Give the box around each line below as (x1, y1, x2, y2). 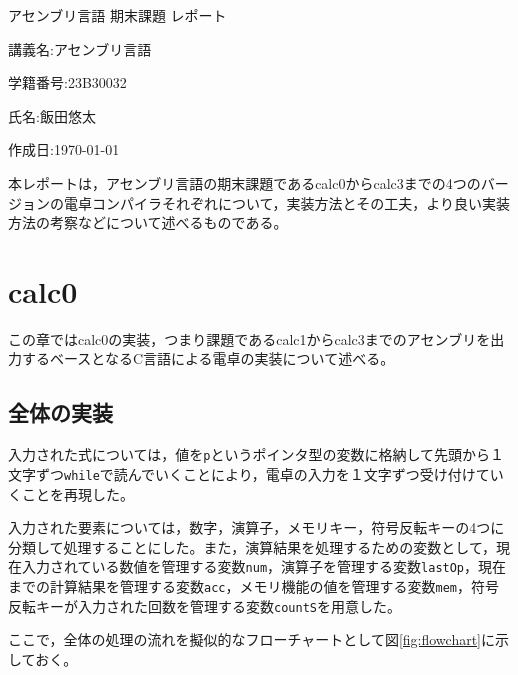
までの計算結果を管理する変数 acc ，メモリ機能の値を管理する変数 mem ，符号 (8, 576, 499, 597)
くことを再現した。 (8, 483, 134, 504)
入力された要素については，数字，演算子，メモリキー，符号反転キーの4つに (8, 517, 505, 538)
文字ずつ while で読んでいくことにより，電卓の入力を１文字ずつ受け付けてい (8, 463, 504, 484)
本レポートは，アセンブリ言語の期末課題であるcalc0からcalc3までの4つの (8, 172, 481, 193)
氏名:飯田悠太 (8, 105, 96, 126)
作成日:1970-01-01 (8, 139, 120, 160)
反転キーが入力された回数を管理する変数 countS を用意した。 (8, 595, 401, 616)
